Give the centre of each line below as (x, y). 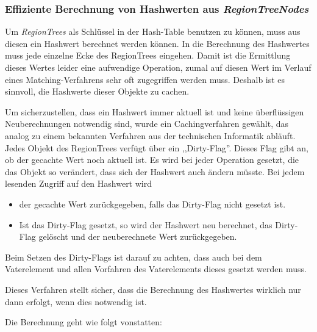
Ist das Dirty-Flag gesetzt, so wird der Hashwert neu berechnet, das (146, 224)
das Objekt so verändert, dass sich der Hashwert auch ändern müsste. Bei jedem (155, 171)
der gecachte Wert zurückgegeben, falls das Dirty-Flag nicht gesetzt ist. (152, 204)
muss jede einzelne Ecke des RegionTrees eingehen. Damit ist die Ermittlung (148, 55)
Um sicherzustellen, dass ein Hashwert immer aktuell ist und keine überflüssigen (155, 111)
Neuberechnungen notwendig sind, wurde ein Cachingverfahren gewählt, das (147, 124)
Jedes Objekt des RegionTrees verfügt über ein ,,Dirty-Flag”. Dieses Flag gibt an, (157, 147)
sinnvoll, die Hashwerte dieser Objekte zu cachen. (97, 91)
